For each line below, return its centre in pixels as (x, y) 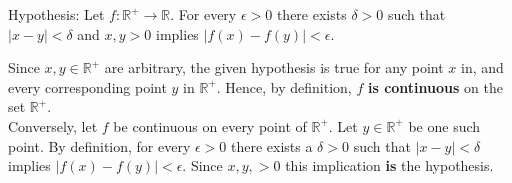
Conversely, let (53, 125)
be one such (444, 125)
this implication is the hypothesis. (389, 165)
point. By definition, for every (99, 145)
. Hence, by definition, (284, 86)
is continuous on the (435, 86)
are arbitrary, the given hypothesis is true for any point (274, 67)
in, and (482, 67)
